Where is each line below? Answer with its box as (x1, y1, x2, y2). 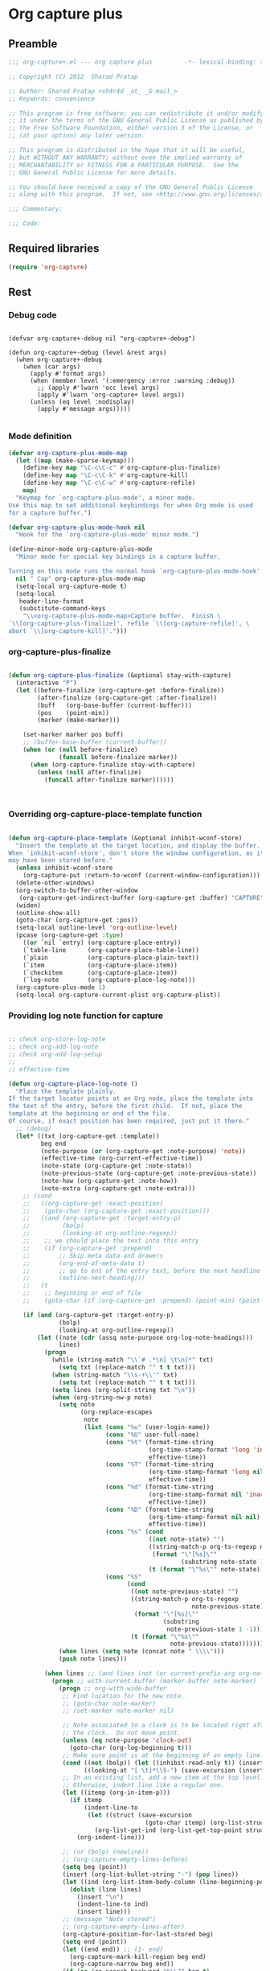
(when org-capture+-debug (15, 355, 103, 364)
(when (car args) (22, 363, 81, 371)
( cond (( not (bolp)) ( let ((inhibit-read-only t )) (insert (62, 1759, 264, 1767)
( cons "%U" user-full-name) (105, 1431, 199, 1439)
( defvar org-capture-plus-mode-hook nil (8, 524, 146, 532)
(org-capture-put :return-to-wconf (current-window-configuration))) (22, 872, 261, 880)
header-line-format (18, 597, 84, 606)
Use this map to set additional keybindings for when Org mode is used (8, 501, 253, 509)
